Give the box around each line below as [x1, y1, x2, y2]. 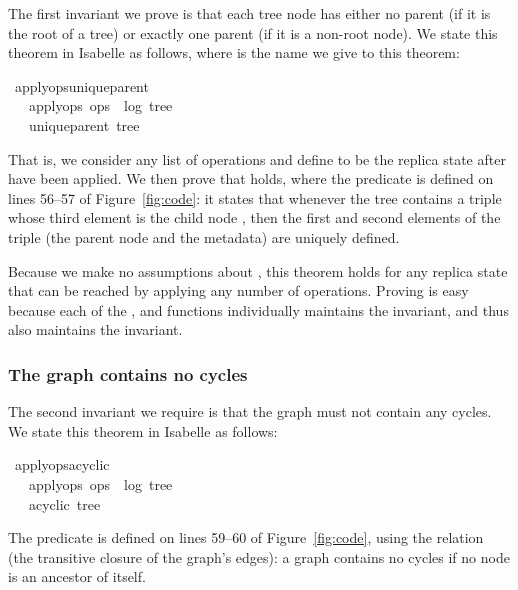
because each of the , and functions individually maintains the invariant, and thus [8, 299, 509, 320]
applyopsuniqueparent [14, 75, 149, 96]
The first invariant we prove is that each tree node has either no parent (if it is [8, 3, 491, 23]
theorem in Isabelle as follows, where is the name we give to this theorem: [8, 42, 460, 63]
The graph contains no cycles [8, 361, 248, 386]
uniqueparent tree [28, 114, 140, 135]
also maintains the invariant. [8, 319, 183, 340]
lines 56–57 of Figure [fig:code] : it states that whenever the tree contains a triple [8, 187, 502, 208]
